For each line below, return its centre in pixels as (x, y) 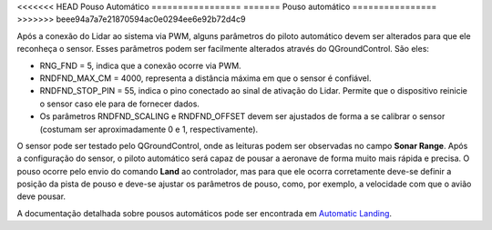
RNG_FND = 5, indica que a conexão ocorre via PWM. (140, 65)
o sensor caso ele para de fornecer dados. (120, 104)
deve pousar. (41, 196)
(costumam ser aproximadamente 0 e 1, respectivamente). (149, 129)
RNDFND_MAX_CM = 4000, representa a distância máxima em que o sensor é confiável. (205, 78)
